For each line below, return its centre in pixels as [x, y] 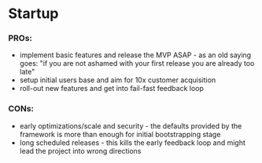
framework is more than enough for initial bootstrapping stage [120, 134]
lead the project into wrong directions [80, 150]
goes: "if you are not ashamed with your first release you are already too [137, 63]
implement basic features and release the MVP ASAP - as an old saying [135, 55]
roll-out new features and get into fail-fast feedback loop [112, 89]
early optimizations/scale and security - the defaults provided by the [131, 125]
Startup [33, 14]
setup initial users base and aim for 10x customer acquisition [118, 80]
